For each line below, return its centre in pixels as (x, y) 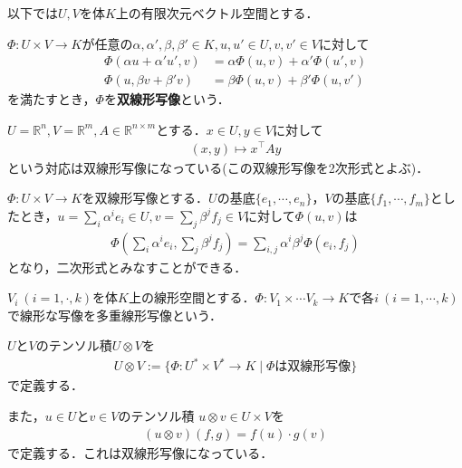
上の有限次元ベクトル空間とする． (217, 13)
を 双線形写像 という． (167, 99)
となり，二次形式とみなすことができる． (127, 267)
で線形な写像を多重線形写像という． (115, 315)
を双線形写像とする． (145, 198)
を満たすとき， (52, 99)
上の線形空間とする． (192, 297)
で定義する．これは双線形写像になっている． (140, 452)
